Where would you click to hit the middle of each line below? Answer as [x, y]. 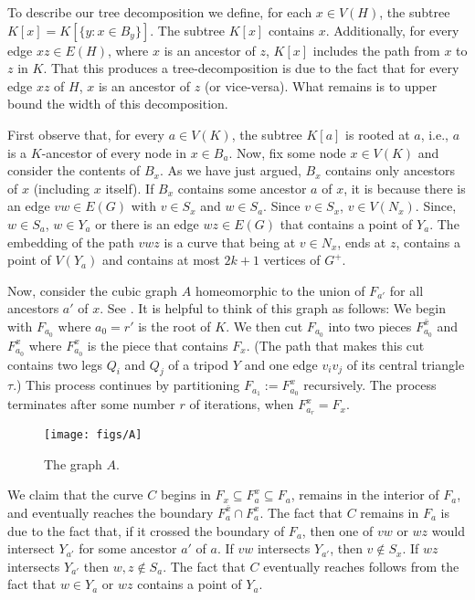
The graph [73, 463]
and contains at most [161, 260]
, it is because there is [405, 188]
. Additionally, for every [392, 30]
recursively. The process [370, 385]
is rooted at [378, 134]
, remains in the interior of [365, 495]
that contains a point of [346, 223]
